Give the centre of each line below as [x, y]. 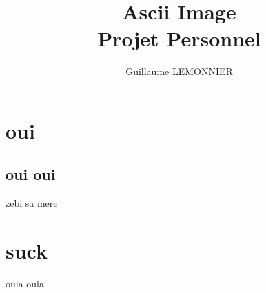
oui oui [31, 174]
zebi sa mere [32, 203]
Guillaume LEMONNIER [179, 71]
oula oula [25, 284]
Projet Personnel [179, 38]
